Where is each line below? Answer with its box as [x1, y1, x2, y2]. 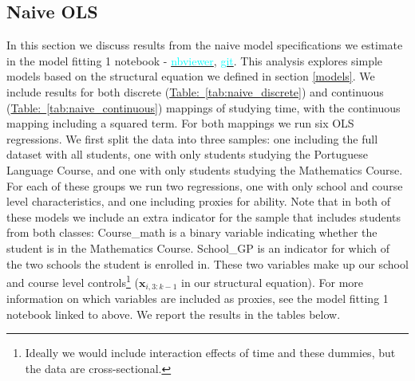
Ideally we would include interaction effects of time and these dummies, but [25, 344, 396, 361]
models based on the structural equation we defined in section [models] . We [6, 68, 375, 84]
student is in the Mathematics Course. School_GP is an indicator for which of [6, 239, 389, 256]
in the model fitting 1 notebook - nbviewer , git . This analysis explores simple [6, 52, 383, 69]
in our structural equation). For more [181, 273, 364, 290]
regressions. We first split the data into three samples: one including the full [6, 130, 378, 147]
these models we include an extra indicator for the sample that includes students [6, 208, 401, 225]
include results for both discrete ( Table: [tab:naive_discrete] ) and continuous [6, 83, 384, 100]
